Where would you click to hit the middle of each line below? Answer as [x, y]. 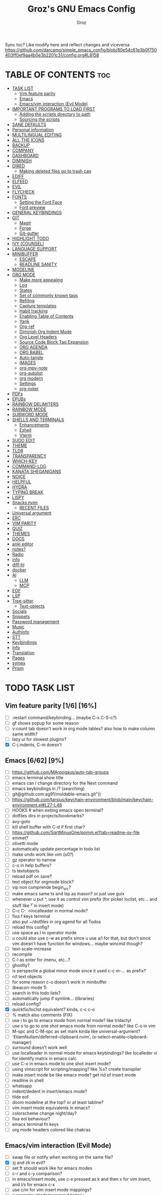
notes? [19, 549]
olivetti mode [25, 843]
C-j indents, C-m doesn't [37, 745]
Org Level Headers [38, 337]
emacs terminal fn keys [35, 1124]
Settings [28, 383]
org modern [31, 378]
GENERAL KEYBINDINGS [37, 212]
